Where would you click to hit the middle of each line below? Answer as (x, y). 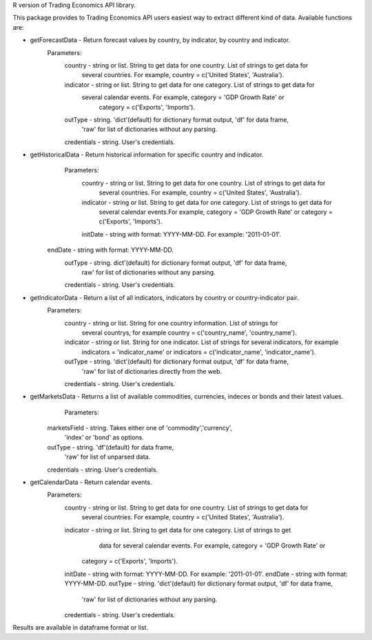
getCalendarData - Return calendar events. (91, 482)
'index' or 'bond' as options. (104, 437)
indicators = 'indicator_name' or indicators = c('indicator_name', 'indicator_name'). (199, 352)
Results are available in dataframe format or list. (80, 628)
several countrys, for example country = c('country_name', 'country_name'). (189, 332)
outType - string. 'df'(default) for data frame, (111, 447)
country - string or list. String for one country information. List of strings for (171, 323)
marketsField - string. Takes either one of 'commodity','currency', (140, 428)
